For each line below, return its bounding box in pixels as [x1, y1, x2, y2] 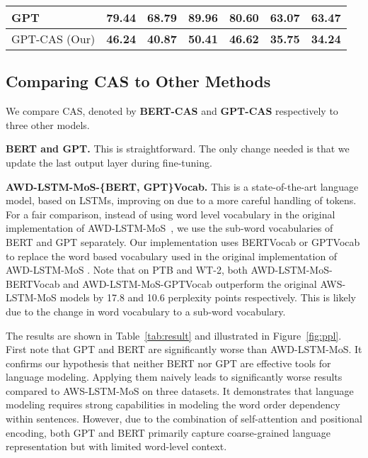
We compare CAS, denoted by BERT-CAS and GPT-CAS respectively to [6, 104, 338, 118]
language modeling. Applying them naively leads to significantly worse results [6, 369, 343, 384]
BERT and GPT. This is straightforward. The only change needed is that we [6, 141, 350, 156]
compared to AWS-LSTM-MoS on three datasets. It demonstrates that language [6, 383, 354, 398]
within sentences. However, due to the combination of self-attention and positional [6, 411, 362, 426]
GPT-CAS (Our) [11, 30, 96, 47]
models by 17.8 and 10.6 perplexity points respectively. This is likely [59, 290, 356, 305]
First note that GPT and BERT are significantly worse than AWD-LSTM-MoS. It [6, 342, 362, 357]
